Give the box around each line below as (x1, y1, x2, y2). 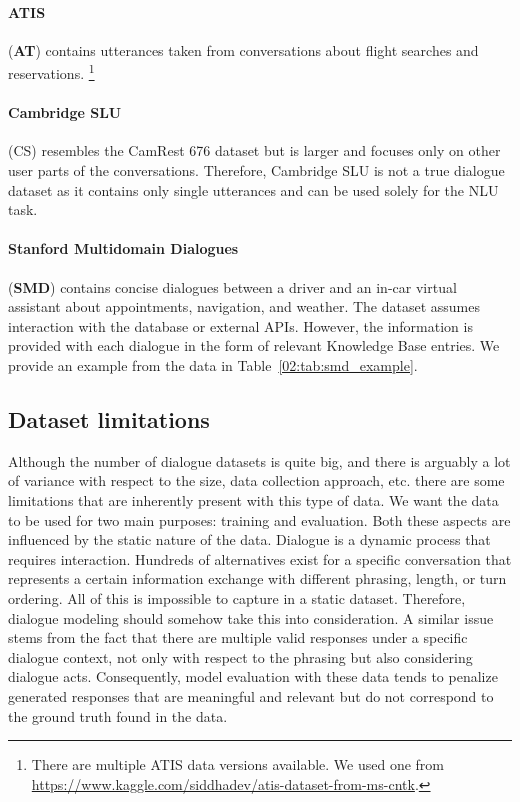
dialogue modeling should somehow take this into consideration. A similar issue (8, 607, 494, 628)
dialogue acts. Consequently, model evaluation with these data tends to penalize (8, 666, 498, 687)
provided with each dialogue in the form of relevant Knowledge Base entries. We (8, 335, 500, 356)
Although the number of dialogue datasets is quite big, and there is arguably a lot (8, 450, 511, 471)
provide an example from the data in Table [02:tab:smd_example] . (8, 354, 418, 375)
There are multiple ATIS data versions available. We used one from (31, 754, 444, 775)
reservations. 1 (8, 60, 95, 84)
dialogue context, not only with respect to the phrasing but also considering (8, 646, 473, 667)
